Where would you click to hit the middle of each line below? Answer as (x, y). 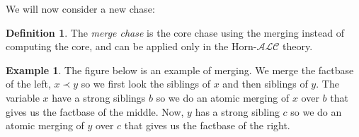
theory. (297, 46)
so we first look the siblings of (146, 84)
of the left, (28, 84)
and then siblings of (265, 84)
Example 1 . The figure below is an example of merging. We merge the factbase (180, 70)
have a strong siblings (99, 97)
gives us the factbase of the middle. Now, (95, 111)
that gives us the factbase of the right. (207, 125)
